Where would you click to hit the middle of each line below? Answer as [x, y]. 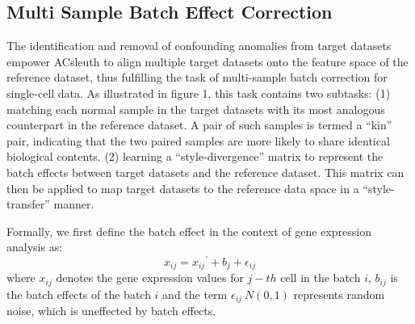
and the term [195, 294]
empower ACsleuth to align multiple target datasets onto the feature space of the [207, 61]
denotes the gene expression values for [150, 278]
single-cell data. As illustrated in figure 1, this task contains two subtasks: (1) [199, 93]
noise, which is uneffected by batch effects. [111, 311]
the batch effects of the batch [79, 294]
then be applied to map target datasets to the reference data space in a [183, 188]
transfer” [28, 204]
